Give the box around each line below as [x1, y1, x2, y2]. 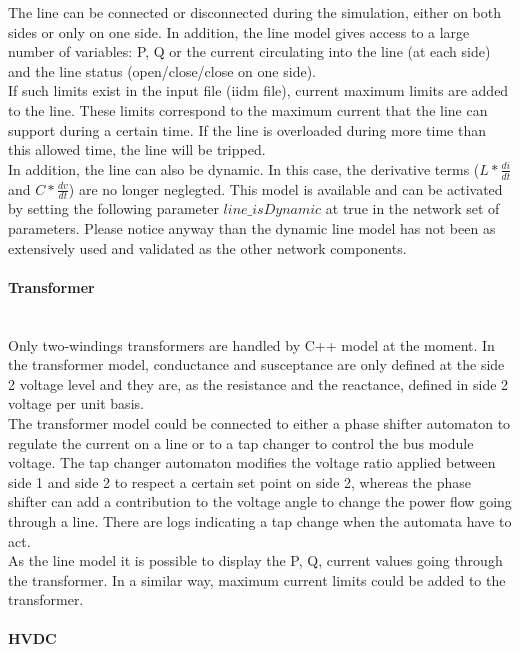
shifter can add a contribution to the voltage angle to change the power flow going [8, 491, 512, 512]
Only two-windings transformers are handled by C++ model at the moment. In [8, 334, 495, 355]
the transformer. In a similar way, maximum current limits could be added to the [8, 569, 506, 590]
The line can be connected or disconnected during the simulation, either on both [8, 2, 502, 22]
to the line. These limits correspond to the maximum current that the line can [8, 99, 488, 120]
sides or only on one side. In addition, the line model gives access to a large [8, 21, 470, 42]
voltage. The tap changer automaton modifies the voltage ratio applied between [8, 452, 496, 473]
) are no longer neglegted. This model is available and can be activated [68, 178, 503, 199]
